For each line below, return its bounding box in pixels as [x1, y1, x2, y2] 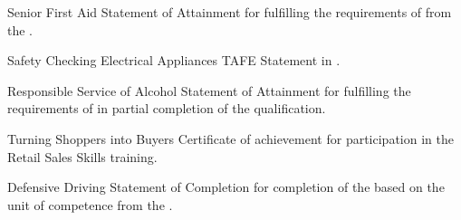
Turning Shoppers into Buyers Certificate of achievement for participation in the [7, 129, 454, 148]
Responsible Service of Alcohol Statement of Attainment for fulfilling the [7, 81, 411, 100]
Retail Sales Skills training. [7, 147, 158, 166]
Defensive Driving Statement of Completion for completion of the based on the [7, 177, 445, 196]
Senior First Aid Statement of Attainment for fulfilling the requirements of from [7, 3, 452, 21]
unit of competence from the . [7, 195, 173, 214]
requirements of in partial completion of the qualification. [7, 99, 326, 118]
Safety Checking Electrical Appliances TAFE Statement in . [7, 51, 341, 70]
